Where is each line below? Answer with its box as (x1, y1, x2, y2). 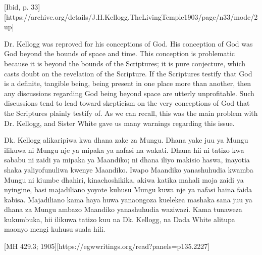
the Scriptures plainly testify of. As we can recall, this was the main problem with (4, 107, 258, 118)
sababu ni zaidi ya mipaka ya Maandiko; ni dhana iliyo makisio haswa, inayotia (4, 154, 250, 165)
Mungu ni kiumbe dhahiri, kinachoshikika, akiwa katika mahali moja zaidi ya (4, 174, 244, 185)
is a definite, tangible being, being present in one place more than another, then (4, 78, 251, 89)
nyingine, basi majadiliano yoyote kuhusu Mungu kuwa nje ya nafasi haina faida (4, 184, 252, 195)
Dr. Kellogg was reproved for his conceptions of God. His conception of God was (4, 38, 253, 49)
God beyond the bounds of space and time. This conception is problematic (4, 48, 235, 59)
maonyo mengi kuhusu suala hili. (4, 224, 106, 234)
